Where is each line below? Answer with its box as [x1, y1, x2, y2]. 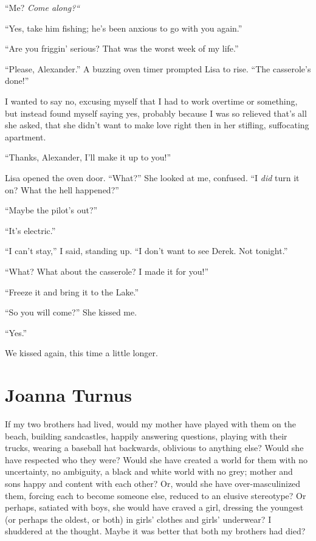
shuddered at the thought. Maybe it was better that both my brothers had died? [5, 525, 306, 537]
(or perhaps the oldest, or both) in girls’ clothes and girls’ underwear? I [5, 512, 272, 525]
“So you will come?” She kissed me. [5, 306, 137, 319]
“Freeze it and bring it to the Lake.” [5, 285, 139, 298]
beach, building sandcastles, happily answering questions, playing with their [5, 429, 287, 442]
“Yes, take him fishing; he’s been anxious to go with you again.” [5, 21, 242, 34]
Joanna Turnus [5, 382, 132, 407]
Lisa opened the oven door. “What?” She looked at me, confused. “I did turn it [5, 171, 300, 184]
